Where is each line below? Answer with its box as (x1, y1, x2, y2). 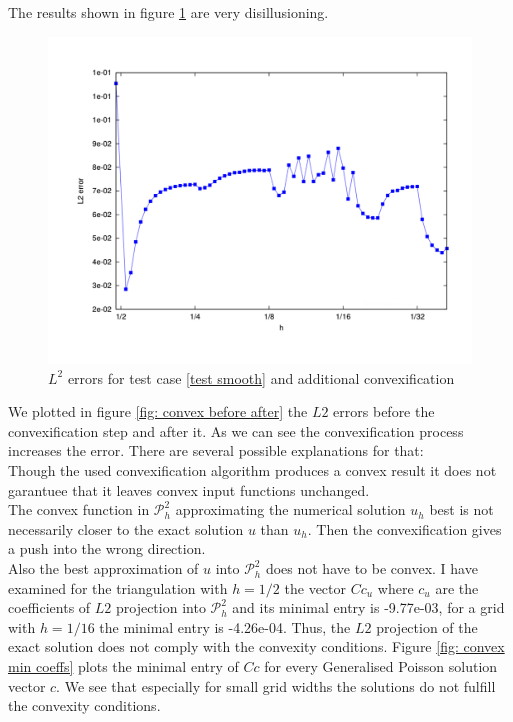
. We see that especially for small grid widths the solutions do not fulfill (56, 675, 496, 696)
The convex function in (8, 499, 150, 520)
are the (435, 577, 479, 598)
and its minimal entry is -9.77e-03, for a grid (232, 597, 505, 618)
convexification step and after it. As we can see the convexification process (8, 420, 464, 441)
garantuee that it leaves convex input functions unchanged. (8, 479, 370, 500)
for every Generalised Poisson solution (264, 656, 498, 677)
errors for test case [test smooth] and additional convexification (67, 367, 455, 388)
